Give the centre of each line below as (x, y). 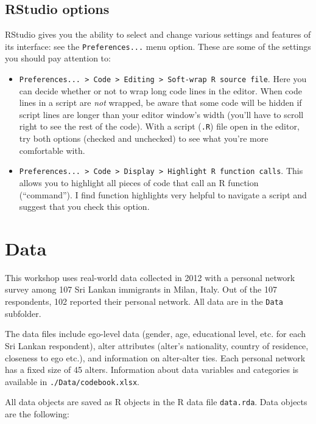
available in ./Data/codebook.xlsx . (72, 381)
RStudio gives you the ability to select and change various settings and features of (158, 34)
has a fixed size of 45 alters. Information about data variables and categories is (152, 370)
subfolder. (23, 313)
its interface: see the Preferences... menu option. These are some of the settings (158, 46)
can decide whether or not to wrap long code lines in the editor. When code (160, 90)
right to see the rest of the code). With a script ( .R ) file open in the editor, (159, 126)
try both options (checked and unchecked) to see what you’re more (144, 138)
